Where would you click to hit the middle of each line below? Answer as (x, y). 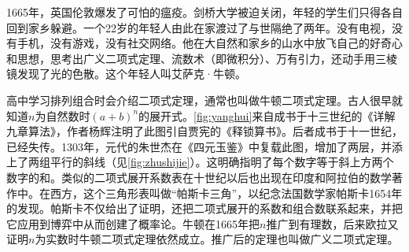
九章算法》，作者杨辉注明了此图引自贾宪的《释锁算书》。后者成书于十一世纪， (204, 131)
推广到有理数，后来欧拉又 (332, 223)
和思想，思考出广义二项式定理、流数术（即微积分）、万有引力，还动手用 (191, 58)
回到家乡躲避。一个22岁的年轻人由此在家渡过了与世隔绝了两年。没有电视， (199, 27)
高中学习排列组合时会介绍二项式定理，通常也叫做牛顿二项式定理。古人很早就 (204, 100)
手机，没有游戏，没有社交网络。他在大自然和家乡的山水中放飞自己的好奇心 (210, 43)
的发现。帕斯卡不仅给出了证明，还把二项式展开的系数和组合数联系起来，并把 (204, 208)
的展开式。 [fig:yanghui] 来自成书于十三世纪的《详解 (267, 115)
